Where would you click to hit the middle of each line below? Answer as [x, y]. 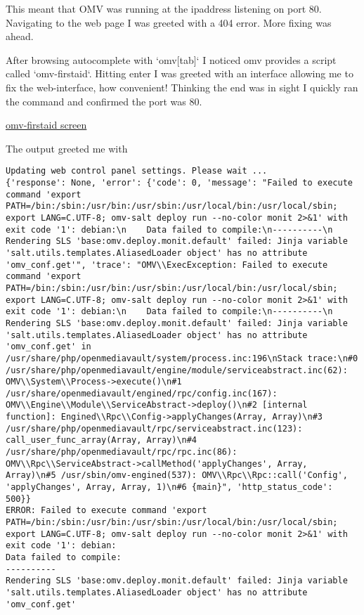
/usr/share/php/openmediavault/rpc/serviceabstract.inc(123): [154, 428]
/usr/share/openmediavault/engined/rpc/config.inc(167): [142, 393]
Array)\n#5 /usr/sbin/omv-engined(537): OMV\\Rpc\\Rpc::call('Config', [177, 475]
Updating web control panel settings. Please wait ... [137, 171]
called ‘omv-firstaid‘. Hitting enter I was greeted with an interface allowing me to [180, 73]
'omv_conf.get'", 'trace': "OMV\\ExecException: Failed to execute [167, 265]
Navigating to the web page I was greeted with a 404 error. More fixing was [169, 22]
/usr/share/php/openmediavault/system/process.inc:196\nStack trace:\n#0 [182, 358]
